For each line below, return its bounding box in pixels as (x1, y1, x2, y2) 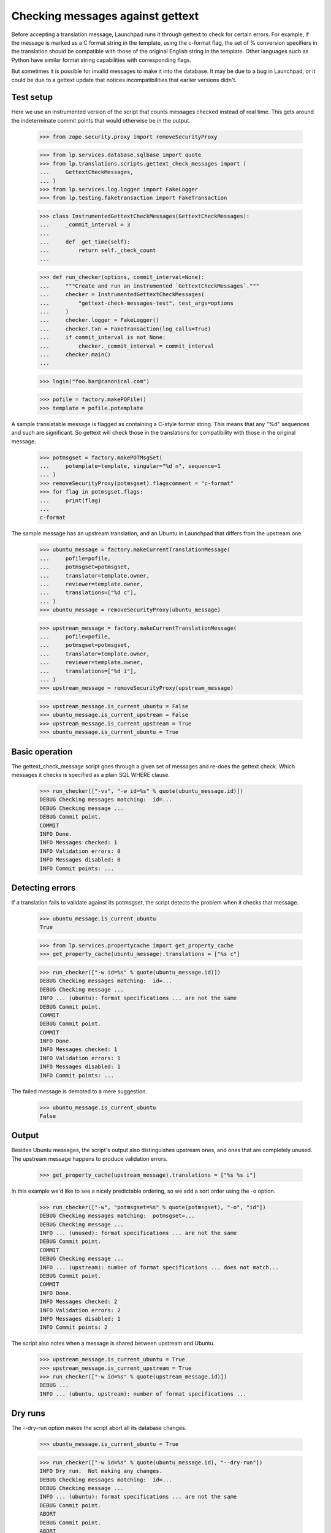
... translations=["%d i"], (39, 667, 137, 675)
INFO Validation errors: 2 (39, 1307, 121, 1313)
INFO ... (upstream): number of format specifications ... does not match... (39, 1264, 279, 1271)
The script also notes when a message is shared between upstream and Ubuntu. (11, 1340, 215, 1347)
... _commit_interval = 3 (39, 221, 131, 228)
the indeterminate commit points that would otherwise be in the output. (11, 117, 191, 124)
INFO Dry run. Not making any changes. (39, 1467, 162, 1475)
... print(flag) (39, 497, 101, 504)
